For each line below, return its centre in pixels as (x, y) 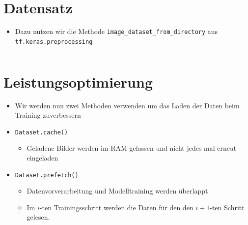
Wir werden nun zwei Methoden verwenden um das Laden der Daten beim (127, 105)
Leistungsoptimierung (78, 81)
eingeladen (42, 158)
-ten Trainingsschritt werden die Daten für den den (116, 207)
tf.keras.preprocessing (54, 42)
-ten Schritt (227, 207)
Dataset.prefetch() (47, 175)
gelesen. (38, 217)
